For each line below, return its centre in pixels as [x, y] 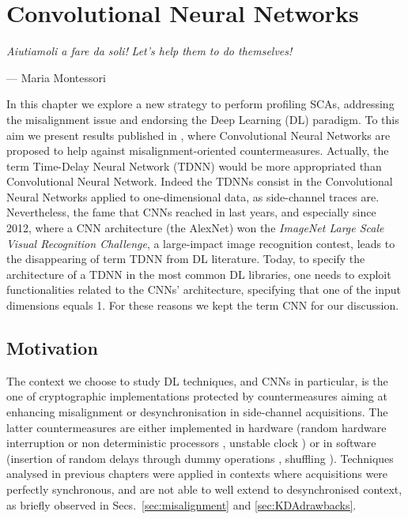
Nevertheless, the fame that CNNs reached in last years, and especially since [191, 212]
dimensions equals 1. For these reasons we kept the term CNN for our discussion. [203, 305]
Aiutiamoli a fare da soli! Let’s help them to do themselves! [149, 51]
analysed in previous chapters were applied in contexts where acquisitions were [197, 474]
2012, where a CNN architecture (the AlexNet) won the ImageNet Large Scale [195, 228]
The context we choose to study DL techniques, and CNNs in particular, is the [197, 380]
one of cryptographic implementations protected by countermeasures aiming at [197, 396]
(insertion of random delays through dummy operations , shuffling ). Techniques [200, 458]
